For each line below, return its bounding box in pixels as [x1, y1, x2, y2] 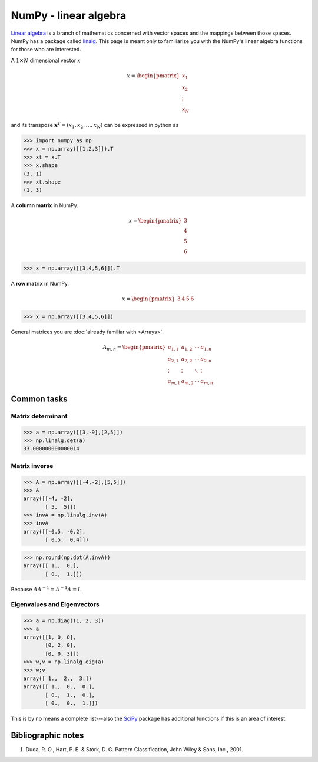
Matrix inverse [11, 462, 54, 470]
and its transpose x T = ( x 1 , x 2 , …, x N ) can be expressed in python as [11, 121, 179, 130]
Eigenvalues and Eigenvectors [11, 600, 100, 609]
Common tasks [11, 394, 68, 404]
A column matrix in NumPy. [11, 202, 79, 209]
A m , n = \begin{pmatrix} [102, 344, 166, 352]
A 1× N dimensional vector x [11, 57, 81, 64]
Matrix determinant [11, 412, 68, 420]
